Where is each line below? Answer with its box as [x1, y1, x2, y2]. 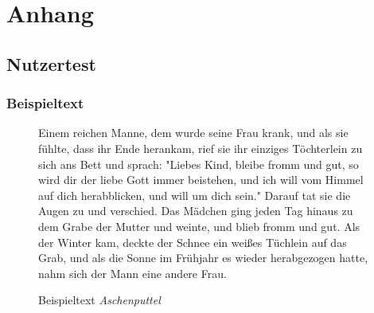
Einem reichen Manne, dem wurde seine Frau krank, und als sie [38, 124, 349, 141]
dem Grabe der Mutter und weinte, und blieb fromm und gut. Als [38, 217, 360, 234]
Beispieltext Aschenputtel [38, 291, 161, 308]
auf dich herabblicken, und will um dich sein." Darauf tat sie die [38, 186, 351, 203]
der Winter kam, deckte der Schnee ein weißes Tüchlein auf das [38, 233, 347, 250]
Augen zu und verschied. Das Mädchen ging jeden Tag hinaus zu [38, 202, 353, 219]
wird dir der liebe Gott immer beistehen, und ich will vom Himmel [38, 171, 364, 188]
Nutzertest [6, 51, 96, 76]
